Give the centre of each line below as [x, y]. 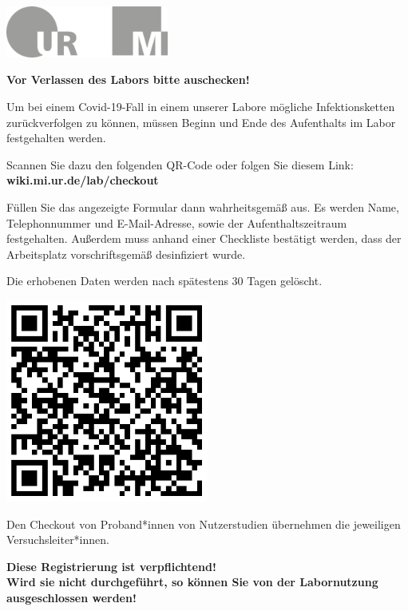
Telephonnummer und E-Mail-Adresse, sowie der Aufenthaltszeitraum [177, 222]
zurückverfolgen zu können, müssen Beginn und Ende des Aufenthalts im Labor [201, 122]
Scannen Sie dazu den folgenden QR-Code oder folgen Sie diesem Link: [180, 164]
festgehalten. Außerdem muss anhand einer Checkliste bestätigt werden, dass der [204, 238]
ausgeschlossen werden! [71, 597]
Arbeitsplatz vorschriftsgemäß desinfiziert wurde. [126, 254]
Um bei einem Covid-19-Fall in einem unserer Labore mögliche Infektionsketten [201, 106]
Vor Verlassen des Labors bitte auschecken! [128, 79]
